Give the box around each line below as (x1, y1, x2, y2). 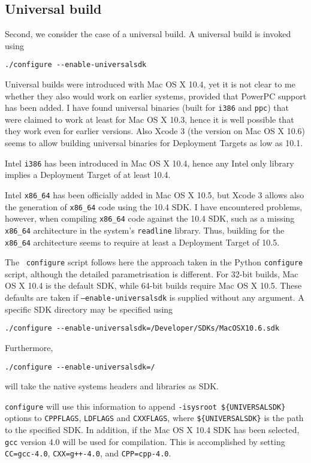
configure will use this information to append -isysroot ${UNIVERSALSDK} (5, 400, 286, 412)
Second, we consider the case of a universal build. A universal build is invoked (5, 28, 291, 40)
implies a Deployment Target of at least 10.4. (5, 168, 171, 181)
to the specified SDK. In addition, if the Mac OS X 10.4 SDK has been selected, (5, 423, 300, 436)
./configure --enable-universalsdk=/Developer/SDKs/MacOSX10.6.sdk (5, 324, 280, 333)
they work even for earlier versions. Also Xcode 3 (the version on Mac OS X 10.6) (5, 125, 306, 137)
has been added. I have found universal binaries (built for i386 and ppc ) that (5, 101, 289, 114)
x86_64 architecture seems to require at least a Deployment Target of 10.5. (5, 235, 280, 248)
